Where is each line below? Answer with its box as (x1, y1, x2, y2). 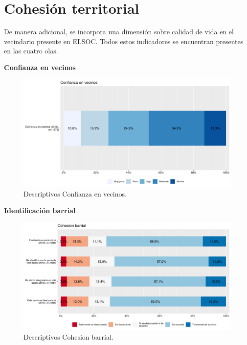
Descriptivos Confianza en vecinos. (23, 189, 127, 199)
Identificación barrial (4, 205, 76, 215)
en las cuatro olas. (4, 46, 58, 56)
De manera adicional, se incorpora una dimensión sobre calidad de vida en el (4, 26, 234, 37)
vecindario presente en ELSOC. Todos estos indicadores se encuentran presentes (4, 36, 244, 46)
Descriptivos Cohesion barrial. (23, 332, 113, 342)
